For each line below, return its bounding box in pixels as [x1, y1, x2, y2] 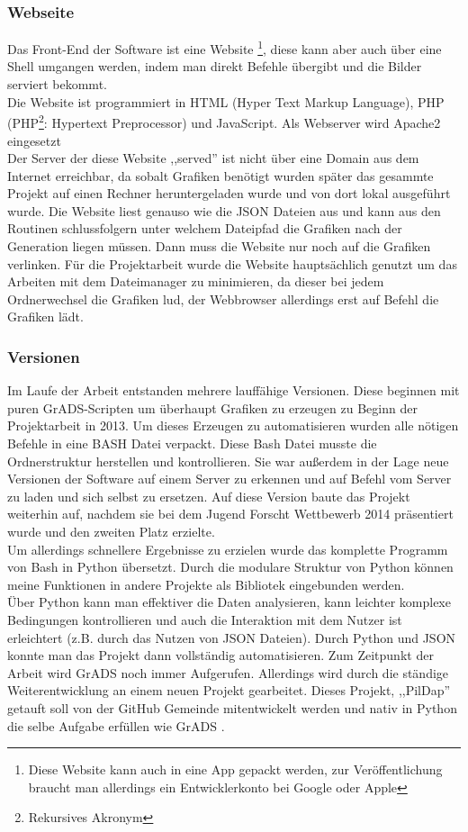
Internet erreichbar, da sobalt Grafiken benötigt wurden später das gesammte [7, 166, 434, 185]
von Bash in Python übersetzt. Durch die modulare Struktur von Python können [7, 557, 454, 576]
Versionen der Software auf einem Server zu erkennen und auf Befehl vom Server [7, 469, 452, 488]
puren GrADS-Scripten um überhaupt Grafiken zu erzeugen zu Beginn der [7, 398, 418, 417]
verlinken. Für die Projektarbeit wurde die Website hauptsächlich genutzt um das [7, 254, 457, 273]
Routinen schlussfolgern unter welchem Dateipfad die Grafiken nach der [7, 219, 402, 238]
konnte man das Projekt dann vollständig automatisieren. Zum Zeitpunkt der [7, 646, 434, 665]
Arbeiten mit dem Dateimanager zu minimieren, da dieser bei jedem [7, 272, 384, 291]
